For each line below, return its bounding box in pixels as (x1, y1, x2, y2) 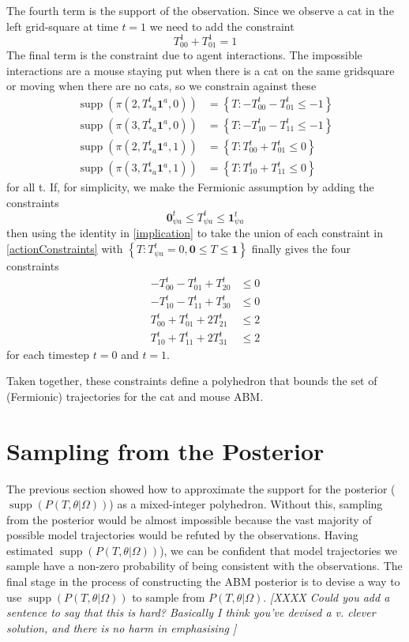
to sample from (132, 588, 205, 605)
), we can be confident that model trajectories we (159, 542, 397, 558)
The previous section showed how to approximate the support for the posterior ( (6, 480, 396, 497)
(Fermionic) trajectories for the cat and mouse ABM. (6, 387, 264, 404)
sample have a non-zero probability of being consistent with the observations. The (6, 557, 403, 574)
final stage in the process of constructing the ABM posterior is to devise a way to (6, 573, 400, 590)
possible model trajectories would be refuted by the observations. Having (6, 527, 358, 543)
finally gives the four (251, 240, 351, 257)
